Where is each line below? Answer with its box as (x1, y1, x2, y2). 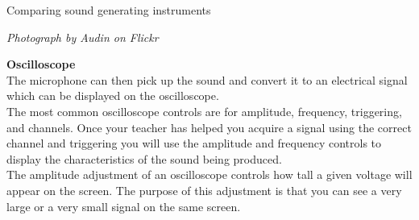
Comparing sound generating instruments (6, 2, 211, 18)
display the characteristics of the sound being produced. (6, 150, 282, 167)
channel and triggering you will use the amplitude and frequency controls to (6, 135, 382, 152)
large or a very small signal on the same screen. (6, 197, 241, 214)
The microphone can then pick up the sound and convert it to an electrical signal (6, 71, 408, 88)
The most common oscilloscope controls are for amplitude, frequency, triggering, (6, 102, 402, 119)
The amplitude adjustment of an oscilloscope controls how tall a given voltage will (6, 166, 413, 183)
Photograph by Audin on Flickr (6, 28, 159, 45)
